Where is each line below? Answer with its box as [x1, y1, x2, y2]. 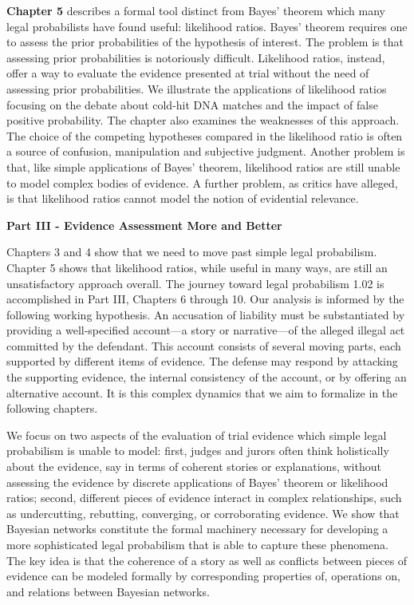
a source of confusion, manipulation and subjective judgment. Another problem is [6, 143, 405, 160]
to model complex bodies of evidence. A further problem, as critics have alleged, [6, 174, 398, 191]
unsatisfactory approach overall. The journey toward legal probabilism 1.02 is [6, 275, 384, 291]
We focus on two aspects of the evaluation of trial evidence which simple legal [6, 426, 387, 443]
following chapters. [6, 400, 98, 417]
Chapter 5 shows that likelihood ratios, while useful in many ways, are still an [6, 259, 388, 275]
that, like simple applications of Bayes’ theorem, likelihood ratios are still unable [6, 158, 400, 175]
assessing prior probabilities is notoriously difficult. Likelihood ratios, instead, [6, 49, 385, 65]
